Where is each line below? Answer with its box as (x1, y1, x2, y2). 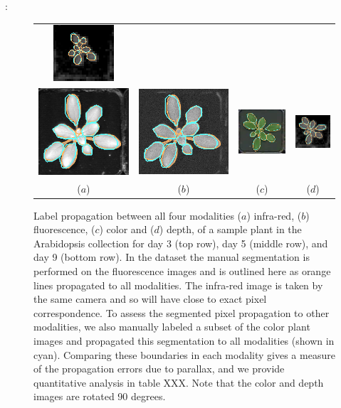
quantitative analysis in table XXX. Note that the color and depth (33, 375, 324, 390)
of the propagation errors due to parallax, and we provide (33, 361, 285, 376)
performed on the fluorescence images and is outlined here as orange (33, 264, 331, 279)
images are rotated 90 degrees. (33, 389, 166, 404)
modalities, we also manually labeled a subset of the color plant (33, 319, 310, 334)
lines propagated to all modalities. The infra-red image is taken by (33, 277, 323, 292)
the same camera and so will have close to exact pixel (33, 291, 267, 306)
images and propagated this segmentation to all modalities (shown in (33, 333, 335, 348)
